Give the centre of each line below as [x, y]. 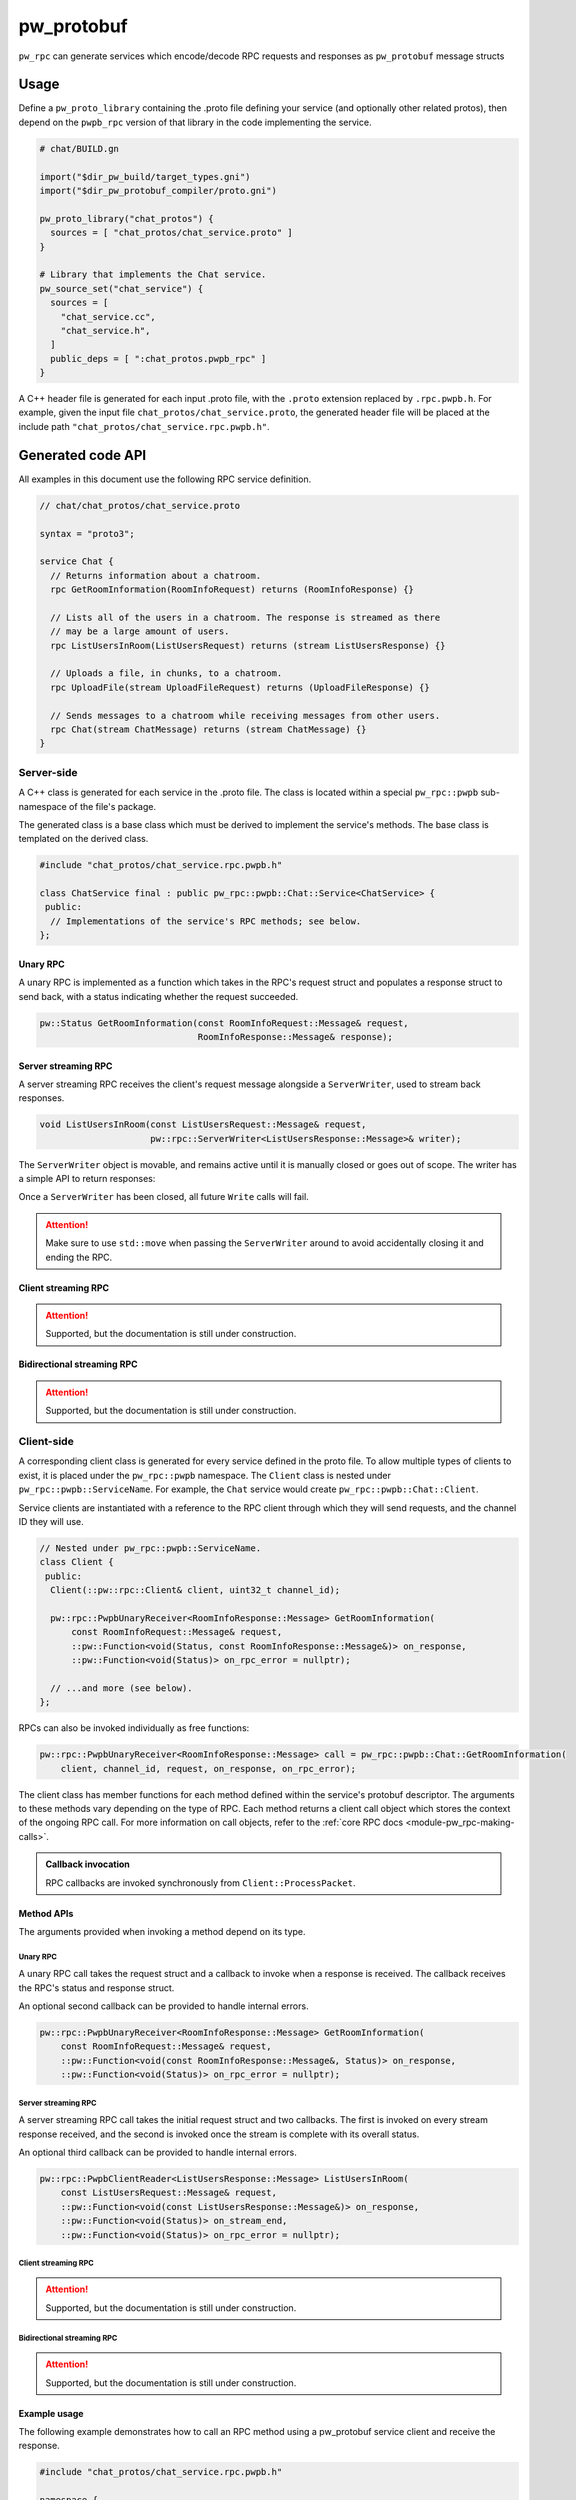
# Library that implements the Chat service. [153, 274]
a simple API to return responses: [87, 1179]
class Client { [76, 1562]
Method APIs [46, 1913]
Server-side [48, 772]
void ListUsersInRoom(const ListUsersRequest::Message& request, [203, 1124]
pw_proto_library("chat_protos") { [126, 218]
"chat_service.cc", [108, 316]
